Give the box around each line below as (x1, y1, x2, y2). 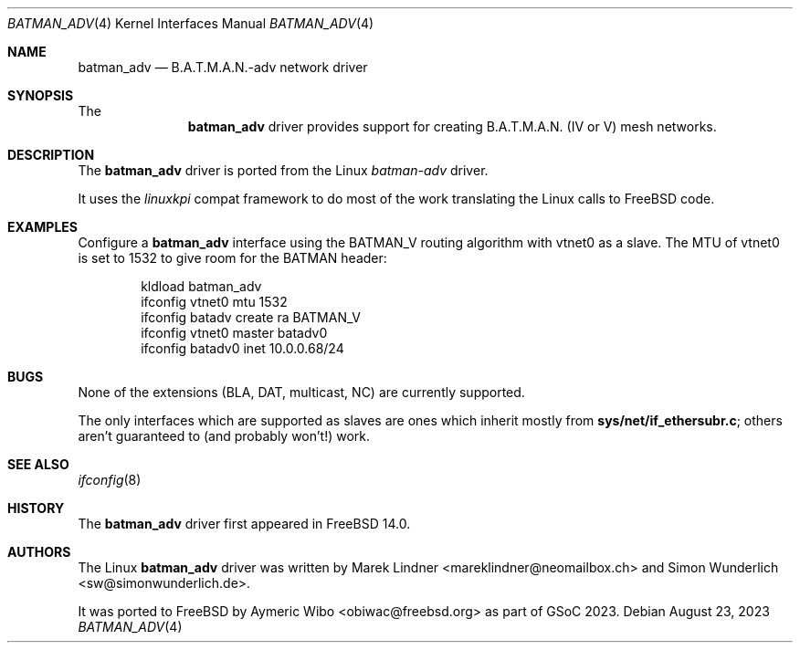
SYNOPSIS (7, 88, 74, 103)
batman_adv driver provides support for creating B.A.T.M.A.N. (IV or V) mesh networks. (187, 119, 717, 134)
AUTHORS (7, 544, 71, 560)
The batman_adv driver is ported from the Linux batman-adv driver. (78, 162, 489, 178)
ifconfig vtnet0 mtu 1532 (141, 294, 288, 309)
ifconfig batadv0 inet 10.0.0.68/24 (141, 341, 344, 356)
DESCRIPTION (7, 147, 95, 162)
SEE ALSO (7, 456, 69, 472)
